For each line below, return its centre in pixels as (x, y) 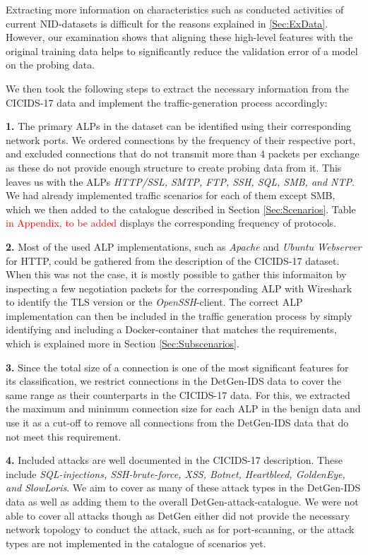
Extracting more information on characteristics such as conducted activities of (175, 9)
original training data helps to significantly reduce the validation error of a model (182, 50)
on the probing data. (51, 65)
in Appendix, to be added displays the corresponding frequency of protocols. (171, 223)
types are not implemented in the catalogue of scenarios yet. (136, 543)
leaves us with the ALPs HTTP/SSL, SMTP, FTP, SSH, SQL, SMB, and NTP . (180, 181)
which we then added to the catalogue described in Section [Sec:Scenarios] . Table (181, 209)
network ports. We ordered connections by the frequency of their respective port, (181, 139)
